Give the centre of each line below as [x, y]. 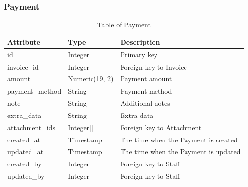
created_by [25, 164]
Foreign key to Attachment [161, 127]
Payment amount [146, 79]
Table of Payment [124, 25]
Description [140, 41]
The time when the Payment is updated [180, 152]
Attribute [24, 41]
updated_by [26, 176]
